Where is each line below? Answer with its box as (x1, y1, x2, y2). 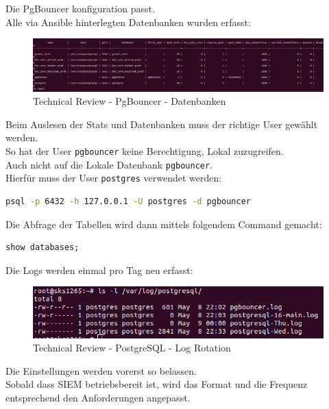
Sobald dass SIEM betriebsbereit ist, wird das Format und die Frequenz (5, 377, 308, 391)
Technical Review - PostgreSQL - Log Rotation (33, 340, 231, 355)
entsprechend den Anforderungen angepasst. (5, 391, 191, 405)
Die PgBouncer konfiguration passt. (5, 1, 155, 15)
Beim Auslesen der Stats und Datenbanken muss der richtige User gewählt (5, 116, 318, 131)
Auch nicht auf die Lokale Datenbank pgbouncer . (5, 157, 213, 171)
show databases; (5, 243, 80, 253)
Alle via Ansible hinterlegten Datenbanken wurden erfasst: (5, 14, 251, 29)
